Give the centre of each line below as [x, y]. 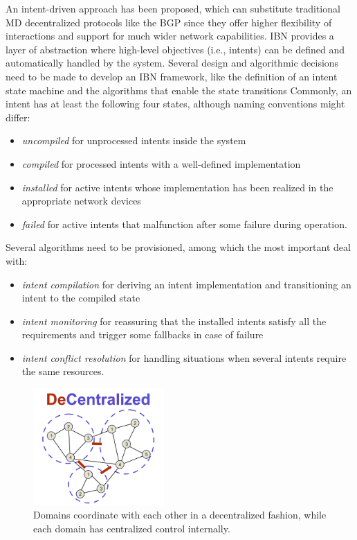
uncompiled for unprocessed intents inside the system [134, 140]
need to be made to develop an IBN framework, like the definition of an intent [172, 76]
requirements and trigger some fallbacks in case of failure [143, 334]
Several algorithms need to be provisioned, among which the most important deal [178, 247]
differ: [18, 117]
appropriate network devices [81, 201]
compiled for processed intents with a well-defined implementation [161, 163]
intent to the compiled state [81, 298]
